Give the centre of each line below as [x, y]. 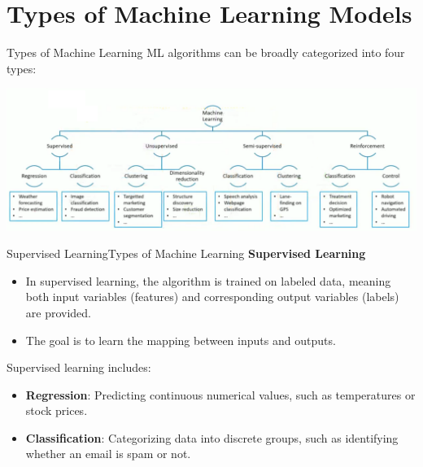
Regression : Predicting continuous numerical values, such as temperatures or [220, 394]
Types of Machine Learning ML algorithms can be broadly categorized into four [206, 52]
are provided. [59, 312]
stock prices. [57, 410]
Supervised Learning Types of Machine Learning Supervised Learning [186, 253]
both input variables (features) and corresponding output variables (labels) [212, 297]
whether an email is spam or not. [108, 454]
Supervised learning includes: [79, 367]
